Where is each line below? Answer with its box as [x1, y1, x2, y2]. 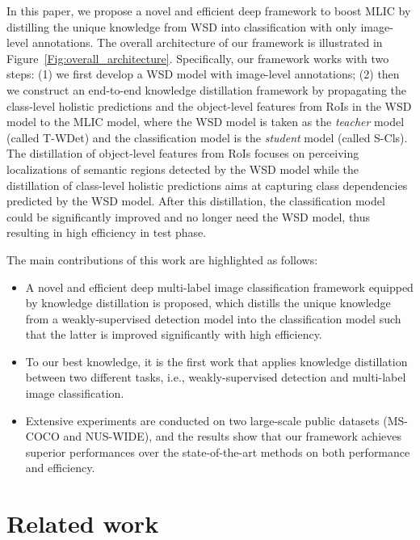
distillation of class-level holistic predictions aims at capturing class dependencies [6, 176, 408, 193]
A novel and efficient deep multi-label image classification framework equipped [25, 278, 414, 295]
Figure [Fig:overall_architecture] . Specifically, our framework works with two [6, 49, 389, 66]
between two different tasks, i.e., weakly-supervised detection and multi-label [25, 369, 406, 386]
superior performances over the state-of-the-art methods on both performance [25, 443, 410, 460]
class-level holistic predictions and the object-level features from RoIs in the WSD [6, 97, 412, 114]
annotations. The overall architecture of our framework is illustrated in [31, 34, 383, 51]
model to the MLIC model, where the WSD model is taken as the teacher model [6, 113, 405, 130]
